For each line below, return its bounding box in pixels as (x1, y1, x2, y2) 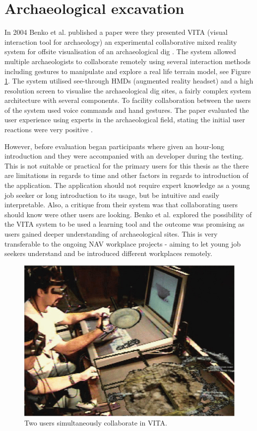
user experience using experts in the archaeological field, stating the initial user (4, 114, 245, 125)
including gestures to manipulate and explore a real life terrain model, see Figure (4, 66, 251, 76)
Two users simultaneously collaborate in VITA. (24, 418, 167, 428)
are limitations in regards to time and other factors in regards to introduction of (4, 170, 249, 180)
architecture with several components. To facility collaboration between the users (4, 95, 251, 105)
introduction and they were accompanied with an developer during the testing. (4, 151, 244, 161)
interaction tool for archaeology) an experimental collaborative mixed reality (4, 36, 237, 47)
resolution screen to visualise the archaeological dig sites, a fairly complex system (4, 85, 251, 95)
